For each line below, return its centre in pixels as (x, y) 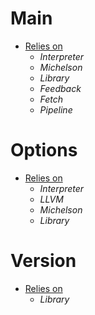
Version (43, 261)
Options (44, 150)
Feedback (60, 88)
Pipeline (56, 109)
